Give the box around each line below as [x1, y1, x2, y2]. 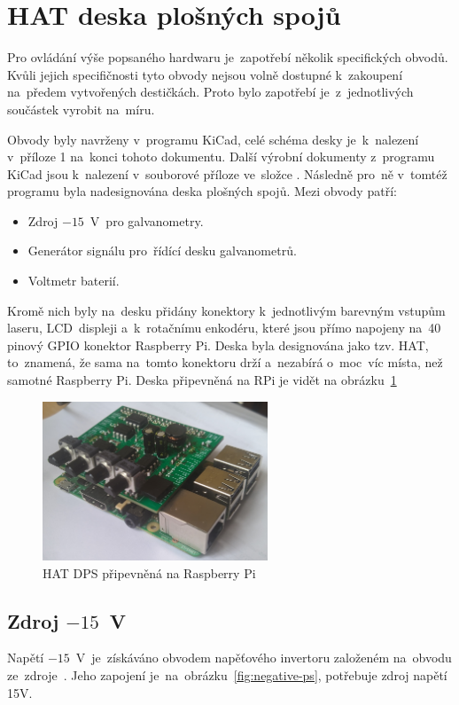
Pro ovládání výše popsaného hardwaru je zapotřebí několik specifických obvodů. [7, 48, 448, 67]
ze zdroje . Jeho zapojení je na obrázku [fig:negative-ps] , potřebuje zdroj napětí [7, 665, 447, 684]
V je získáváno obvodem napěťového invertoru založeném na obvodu [75, 648, 452, 667]
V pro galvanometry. [89, 211, 204, 230]
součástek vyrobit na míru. [7, 99, 155, 118]
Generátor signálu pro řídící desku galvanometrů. [27, 241, 297, 260]
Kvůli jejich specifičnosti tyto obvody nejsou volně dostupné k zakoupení [7, 65, 403, 83]
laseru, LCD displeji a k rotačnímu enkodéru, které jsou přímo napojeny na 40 [7, 318, 441, 337]
